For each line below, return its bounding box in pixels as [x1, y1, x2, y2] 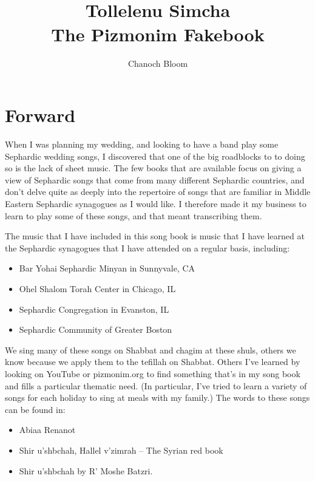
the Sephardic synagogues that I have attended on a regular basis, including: [5, 241, 290, 254]
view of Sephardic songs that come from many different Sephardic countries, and [5, 173, 305, 186]
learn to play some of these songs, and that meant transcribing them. [5, 209, 262, 222]
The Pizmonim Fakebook [51, 21, 265, 46]
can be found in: [5, 403, 66, 415]
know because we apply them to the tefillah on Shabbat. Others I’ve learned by [5, 355, 300, 368]
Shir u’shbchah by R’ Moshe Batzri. [19, 464, 153, 477]
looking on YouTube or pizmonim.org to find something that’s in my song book [5, 367, 300, 380]
